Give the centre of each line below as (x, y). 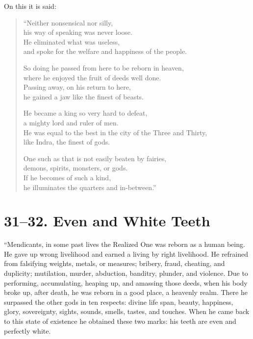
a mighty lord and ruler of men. (71, 122)
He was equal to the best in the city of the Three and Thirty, (115, 132)
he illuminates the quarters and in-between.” (90, 187)
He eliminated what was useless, (72, 41)
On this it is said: (30, 6)
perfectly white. (27, 330)
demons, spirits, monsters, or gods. (76, 168)
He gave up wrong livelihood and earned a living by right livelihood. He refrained (126, 254)
